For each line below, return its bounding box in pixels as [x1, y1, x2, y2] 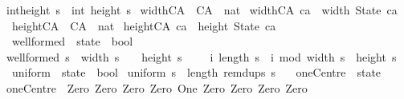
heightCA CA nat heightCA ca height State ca [11, 17, 276, 34]
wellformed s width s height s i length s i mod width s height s [6, 48, 397, 65]
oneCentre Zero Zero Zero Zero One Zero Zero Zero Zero [6, 79, 308, 96]
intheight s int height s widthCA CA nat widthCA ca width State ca [6, 2, 398, 18]
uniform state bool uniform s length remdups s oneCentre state [11, 64, 382, 81]
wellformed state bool [11, 33, 133, 49]
